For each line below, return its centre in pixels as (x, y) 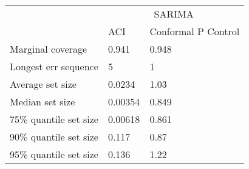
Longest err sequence (54, 66)
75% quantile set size (54, 119)
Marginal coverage (49, 49)
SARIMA (174, 14)
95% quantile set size (54, 154)
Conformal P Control (195, 31)
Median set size (43, 101)
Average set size (43, 84)
